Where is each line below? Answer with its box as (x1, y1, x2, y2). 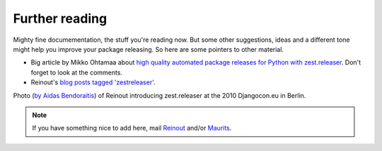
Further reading (13, 11, 108, 26)
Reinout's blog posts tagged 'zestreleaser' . (30, 78, 156, 86)
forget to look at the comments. (30, 68, 123, 77)
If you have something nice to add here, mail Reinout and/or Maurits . (32, 124, 232, 133)
